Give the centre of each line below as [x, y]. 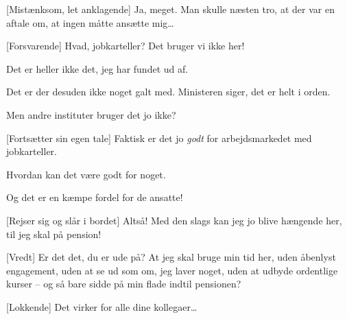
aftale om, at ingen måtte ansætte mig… [90, 22]
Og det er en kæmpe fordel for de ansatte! [95, 197]
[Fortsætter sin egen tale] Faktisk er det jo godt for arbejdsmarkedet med [159, 138]
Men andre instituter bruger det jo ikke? [91, 114]
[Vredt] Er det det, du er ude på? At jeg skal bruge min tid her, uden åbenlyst [171, 257]
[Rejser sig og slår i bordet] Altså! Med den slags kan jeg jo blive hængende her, [174, 220]
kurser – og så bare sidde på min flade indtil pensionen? [124, 284]
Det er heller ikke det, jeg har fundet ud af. [97, 68]
